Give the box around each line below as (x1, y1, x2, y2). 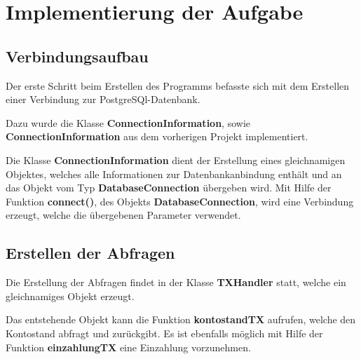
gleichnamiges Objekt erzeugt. (6, 288, 135, 303)
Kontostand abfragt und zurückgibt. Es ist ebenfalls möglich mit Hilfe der (6, 325, 323, 340)
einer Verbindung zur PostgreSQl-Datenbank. (6, 92, 200, 107)
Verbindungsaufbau (6, 45, 149, 67)
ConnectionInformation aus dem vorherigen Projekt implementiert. (6, 129, 308, 144)
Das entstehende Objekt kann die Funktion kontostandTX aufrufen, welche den (6, 312, 356, 327)
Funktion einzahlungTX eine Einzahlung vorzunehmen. (6, 339, 251, 354)
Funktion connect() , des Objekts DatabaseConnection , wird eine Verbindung (6, 194, 354, 208)
